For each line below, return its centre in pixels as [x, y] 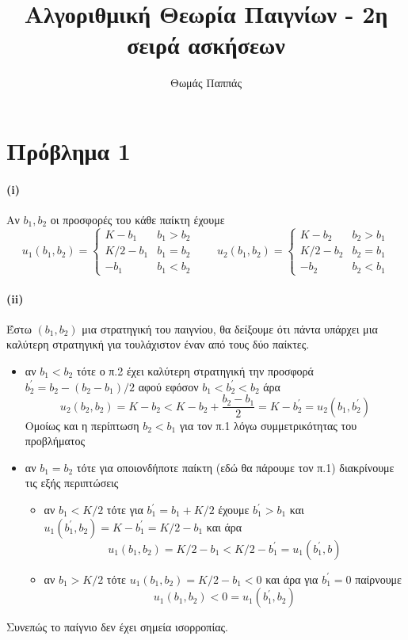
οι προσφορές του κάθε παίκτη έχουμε [137, 219]
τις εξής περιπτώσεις [72, 483]
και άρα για [292, 579]
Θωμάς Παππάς [206, 83]
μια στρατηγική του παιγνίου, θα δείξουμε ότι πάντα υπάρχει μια [230, 328]
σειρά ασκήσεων [206, 45]
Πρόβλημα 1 [69, 150]
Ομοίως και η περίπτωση [82, 425]
